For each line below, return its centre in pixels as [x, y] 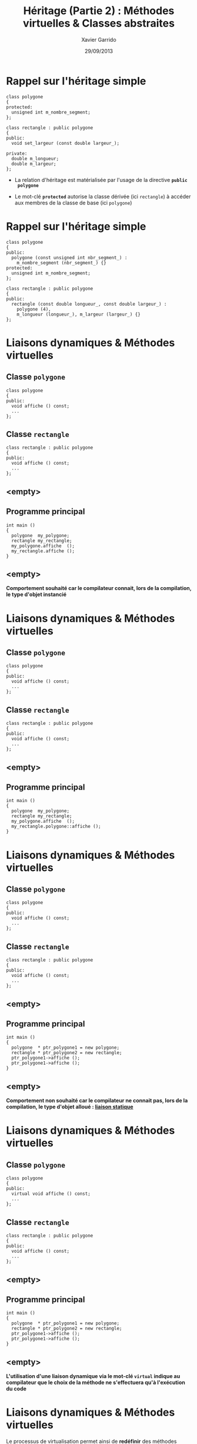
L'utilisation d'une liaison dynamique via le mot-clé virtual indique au [93, 1376]
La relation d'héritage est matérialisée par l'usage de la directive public [101, 180]
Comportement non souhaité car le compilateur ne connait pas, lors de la [97, 1101]
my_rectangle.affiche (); [43, 551]
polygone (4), [34, 309]
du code [16, 1389]
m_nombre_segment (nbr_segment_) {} [62, 263]
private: [17, 153]
